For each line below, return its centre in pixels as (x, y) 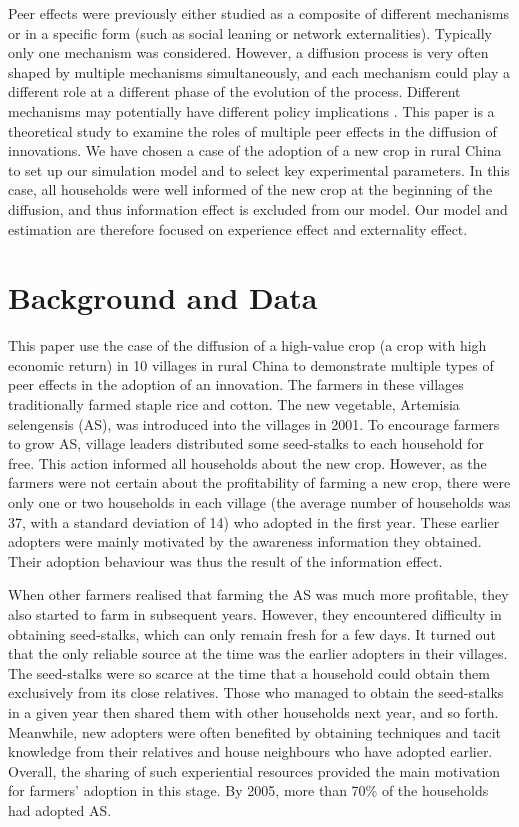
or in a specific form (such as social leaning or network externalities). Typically (250, 32)
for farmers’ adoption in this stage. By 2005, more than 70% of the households (248, 790)
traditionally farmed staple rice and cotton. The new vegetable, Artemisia (234, 404)
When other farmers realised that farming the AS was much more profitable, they (258, 594)
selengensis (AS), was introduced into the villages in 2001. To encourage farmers (254, 423)
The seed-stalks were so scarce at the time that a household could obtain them (249, 672)
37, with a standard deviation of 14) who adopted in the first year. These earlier (254, 521)
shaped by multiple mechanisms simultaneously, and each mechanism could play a (259, 71)
